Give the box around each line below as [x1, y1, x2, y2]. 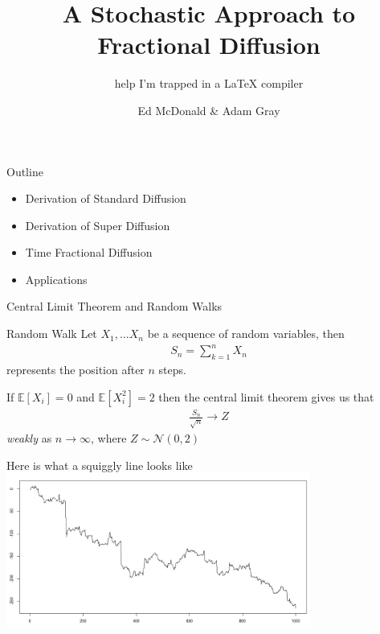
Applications [25, 270, 88, 287]
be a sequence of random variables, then [147, 325, 345, 342]
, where [91, 430, 127, 447]
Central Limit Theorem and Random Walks [6, 298, 223, 315]
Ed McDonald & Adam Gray [137, 101, 280, 118]
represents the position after [6, 360, 145, 377]
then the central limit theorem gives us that [158, 388, 374, 405]
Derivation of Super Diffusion [25, 216, 170, 233]
